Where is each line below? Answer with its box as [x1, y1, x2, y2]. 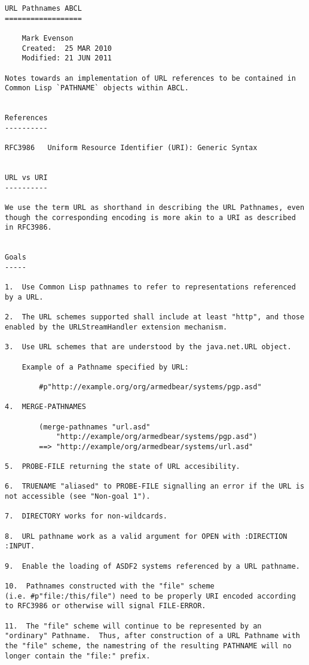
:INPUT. [5, 542, 35, 551]
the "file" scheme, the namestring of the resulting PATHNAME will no [5, 641, 292, 650]
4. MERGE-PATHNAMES [5, 402, 87, 411]
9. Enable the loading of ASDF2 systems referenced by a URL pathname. [5, 562, 300, 571]
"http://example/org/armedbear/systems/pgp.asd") [56, 432, 258, 441]
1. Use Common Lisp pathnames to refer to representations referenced [5, 283, 296, 292]
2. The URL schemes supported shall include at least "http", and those [5, 313, 305, 322]
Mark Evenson [22, 33, 74, 42]
